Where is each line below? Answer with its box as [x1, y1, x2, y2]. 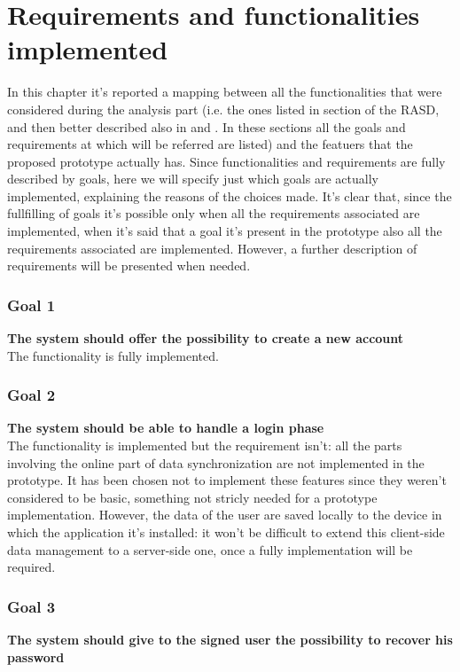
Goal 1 [7, 293, 56, 316]
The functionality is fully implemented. [7, 346, 219, 364]
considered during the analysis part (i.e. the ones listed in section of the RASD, [7, 99, 440, 118]
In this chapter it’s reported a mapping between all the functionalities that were [7, 82, 442, 101]
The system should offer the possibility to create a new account [7, 329, 404, 348]
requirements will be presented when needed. [7, 256, 251, 275]
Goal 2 [7, 384, 56, 406]
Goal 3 [7, 595, 56, 617]
